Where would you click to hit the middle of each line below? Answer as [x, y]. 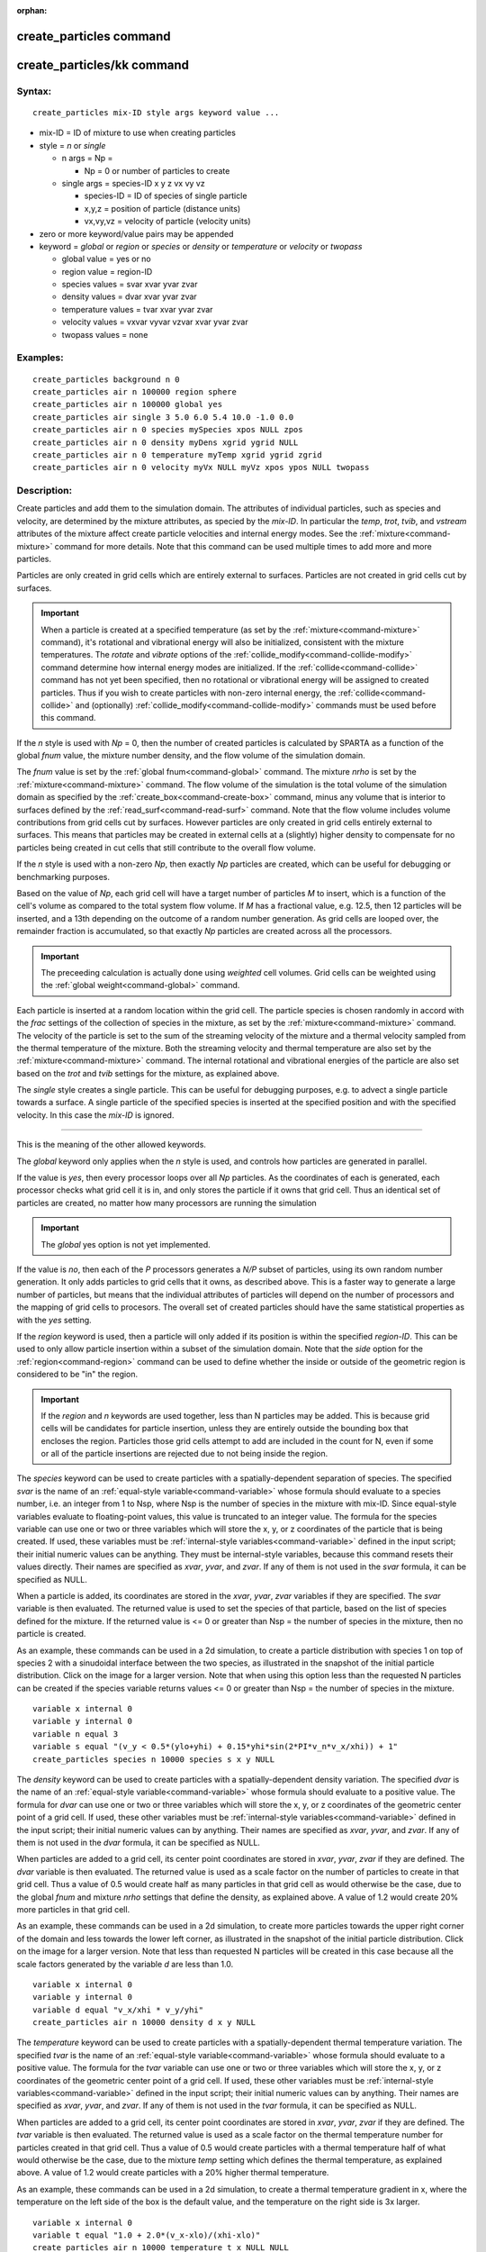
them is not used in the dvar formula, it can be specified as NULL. [139, 1843]
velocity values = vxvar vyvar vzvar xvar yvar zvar [155, 322]
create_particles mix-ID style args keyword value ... [156, 112]
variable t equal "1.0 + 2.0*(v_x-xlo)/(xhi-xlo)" [147, 2235]
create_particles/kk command [103, 64]
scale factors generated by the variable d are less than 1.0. [125, 1964]
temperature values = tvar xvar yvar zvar [137, 309]
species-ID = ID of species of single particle [166, 196]
